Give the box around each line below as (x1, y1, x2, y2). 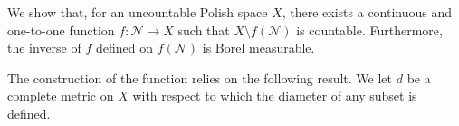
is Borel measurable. (202, 38, 315, 57)
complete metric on (7, 86, 114, 105)
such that (177, 20, 230, 39)
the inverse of (7, 38, 81, 57)
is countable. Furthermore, (296, 20, 443, 39)
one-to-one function (7, 20, 115, 39)
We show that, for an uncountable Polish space (7, 3, 268, 21)
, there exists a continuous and (282, 3, 453, 21)
